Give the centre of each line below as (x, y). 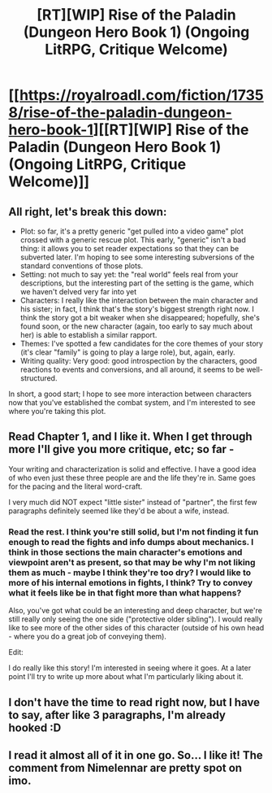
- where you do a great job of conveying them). (87, 637)
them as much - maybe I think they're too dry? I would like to (130, 573)
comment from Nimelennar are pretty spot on (125, 767)
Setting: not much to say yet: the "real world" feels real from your (129, 274)
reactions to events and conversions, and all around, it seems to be (132, 369)
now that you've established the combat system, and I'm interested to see (132, 403)
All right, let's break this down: (88, 212)
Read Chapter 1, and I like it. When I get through (131, 437)
